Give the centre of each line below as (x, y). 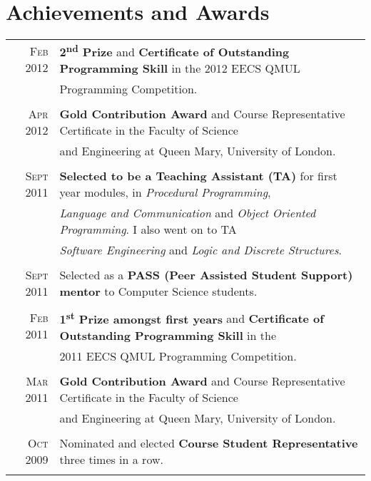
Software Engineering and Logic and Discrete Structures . (200, 250)
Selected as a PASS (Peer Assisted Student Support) (206, 275)
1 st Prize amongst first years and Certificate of (192, 317)
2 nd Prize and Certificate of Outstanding (174, 51)
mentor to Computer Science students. (158, 291)
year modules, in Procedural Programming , (165, 192)
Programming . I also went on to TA (148, 229)
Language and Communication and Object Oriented (188, 213)
